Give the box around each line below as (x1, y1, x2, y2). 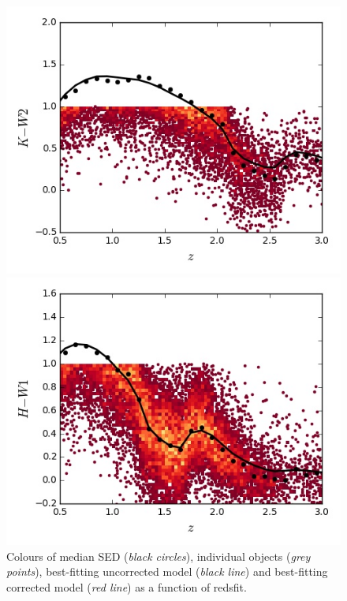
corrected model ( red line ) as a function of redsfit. (6, 578, 247, 595)
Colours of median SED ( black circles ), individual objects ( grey (6, 547, 311, 564)
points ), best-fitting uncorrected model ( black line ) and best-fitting (6, 563, 328, 580)
